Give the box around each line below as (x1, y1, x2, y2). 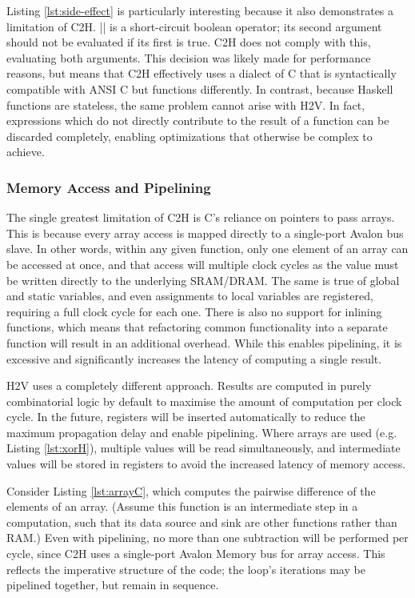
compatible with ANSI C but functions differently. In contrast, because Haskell (6, 80, 393, 97)
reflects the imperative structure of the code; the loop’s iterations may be (6, 560, 365, 577)
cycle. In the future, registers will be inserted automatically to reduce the (6, 408, 365, 425)
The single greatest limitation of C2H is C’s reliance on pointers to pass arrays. (6, 209, 395, 226)
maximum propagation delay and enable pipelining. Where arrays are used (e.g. (6, 423, 397, 440)
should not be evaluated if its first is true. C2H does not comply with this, (6, 34, 371, 50)
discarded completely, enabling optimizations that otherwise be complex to (6, 127, 373, 144)
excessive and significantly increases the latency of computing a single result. (6, 350, 382, 367)
